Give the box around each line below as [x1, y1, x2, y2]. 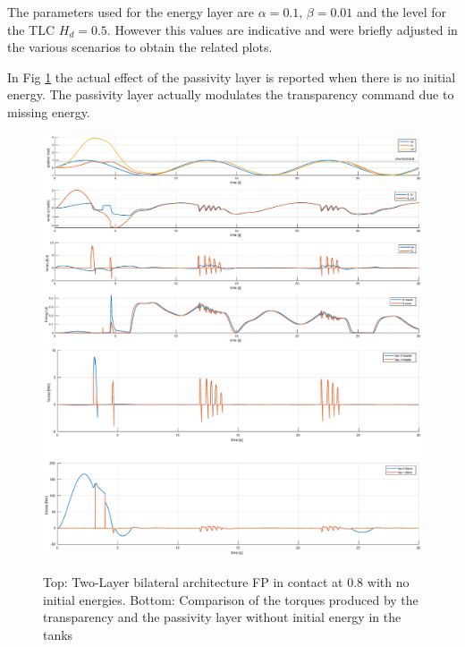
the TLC [7, 20, 55, 38]
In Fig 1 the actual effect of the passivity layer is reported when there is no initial [7, 67, 456, 86]
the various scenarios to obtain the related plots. [7, 38, 273, 56]
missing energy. [7, 102, 90, 121]
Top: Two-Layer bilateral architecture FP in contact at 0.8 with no [43, 573, 410, 592]
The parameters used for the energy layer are [7, 3, 255, 21]
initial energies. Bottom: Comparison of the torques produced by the [43, 590, 418, 609]
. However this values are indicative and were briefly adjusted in [106, 20, 458, 38]
